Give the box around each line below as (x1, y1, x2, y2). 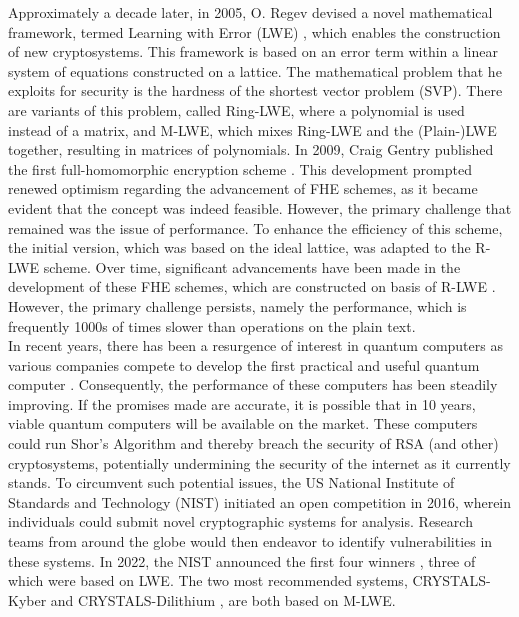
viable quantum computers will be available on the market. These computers (8, 413, 478, 434)
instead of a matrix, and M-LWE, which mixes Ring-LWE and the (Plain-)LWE (8, 119, 497, 140)
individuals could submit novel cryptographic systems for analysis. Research (8, 511, 473, 532)
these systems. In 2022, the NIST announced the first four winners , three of (8, 550, 476, 571)
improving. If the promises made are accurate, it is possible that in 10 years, (8, 393, 476, 414)
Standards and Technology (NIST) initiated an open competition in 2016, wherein (8, 491, 512, 512)
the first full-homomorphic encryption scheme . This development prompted (8, 158, 472, 179)
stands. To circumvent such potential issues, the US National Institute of (8, 472, 455, 493)
